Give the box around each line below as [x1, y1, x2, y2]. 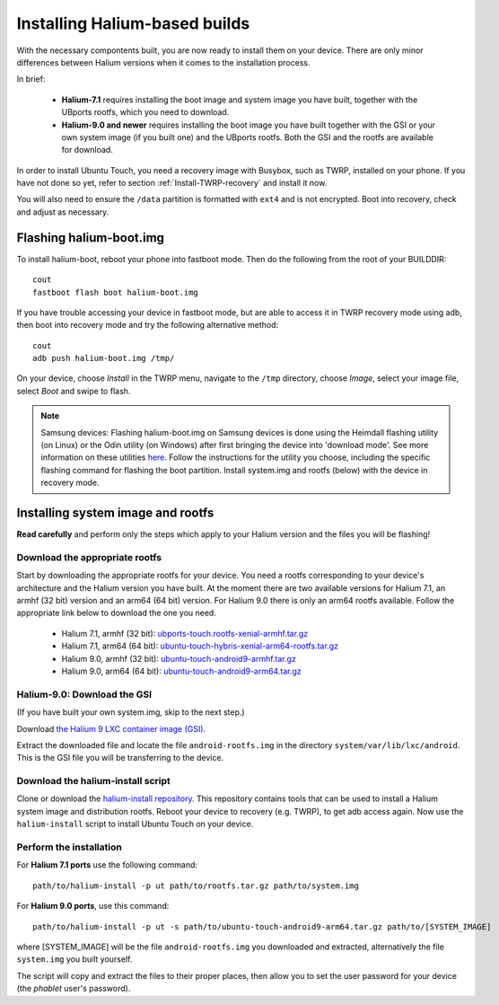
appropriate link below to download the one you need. [16, 607, 217, 619]
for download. [61, 145, 114, 155]
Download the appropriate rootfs [16, 551, 162, 563]
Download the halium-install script [16, 775, 171, 788]
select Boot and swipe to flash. [16, 385, 131, 396]
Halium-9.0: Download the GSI [16, 688, 153, 701]
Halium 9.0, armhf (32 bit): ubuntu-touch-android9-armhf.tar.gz [61, 653, 296, 664]
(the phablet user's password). [16, 983, 131, 994]
